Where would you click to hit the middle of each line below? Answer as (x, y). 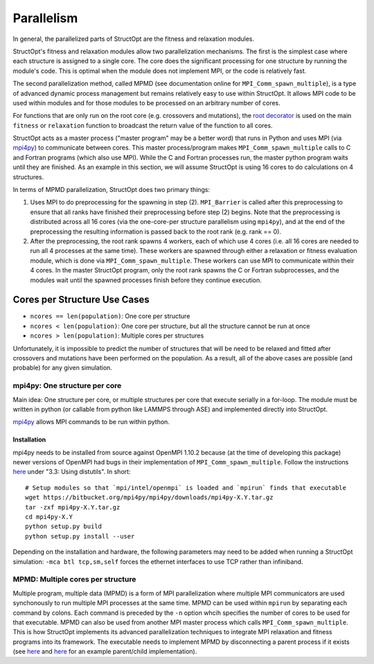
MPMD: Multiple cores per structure (74, 579)
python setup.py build (64, 526)
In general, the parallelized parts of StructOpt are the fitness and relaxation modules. (133, 39)
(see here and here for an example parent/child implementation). (105, 652)
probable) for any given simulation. (62, 368)
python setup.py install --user (80, 536)
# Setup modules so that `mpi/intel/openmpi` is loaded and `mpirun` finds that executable (186, 488)
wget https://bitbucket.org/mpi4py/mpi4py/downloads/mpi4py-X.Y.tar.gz (149, 498)
